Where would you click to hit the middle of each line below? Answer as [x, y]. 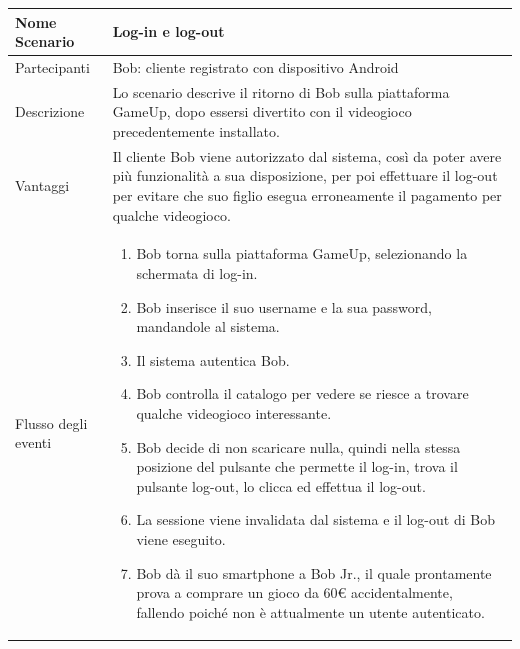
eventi [33, 442]
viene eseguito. [181, 538]
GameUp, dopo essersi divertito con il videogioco [262, 111]
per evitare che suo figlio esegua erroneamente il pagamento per [307, 195]
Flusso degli [51, 422]
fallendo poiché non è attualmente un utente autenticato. [310, 611]
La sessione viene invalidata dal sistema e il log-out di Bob [315, 519]
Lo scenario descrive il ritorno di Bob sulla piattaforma [281, 91]
